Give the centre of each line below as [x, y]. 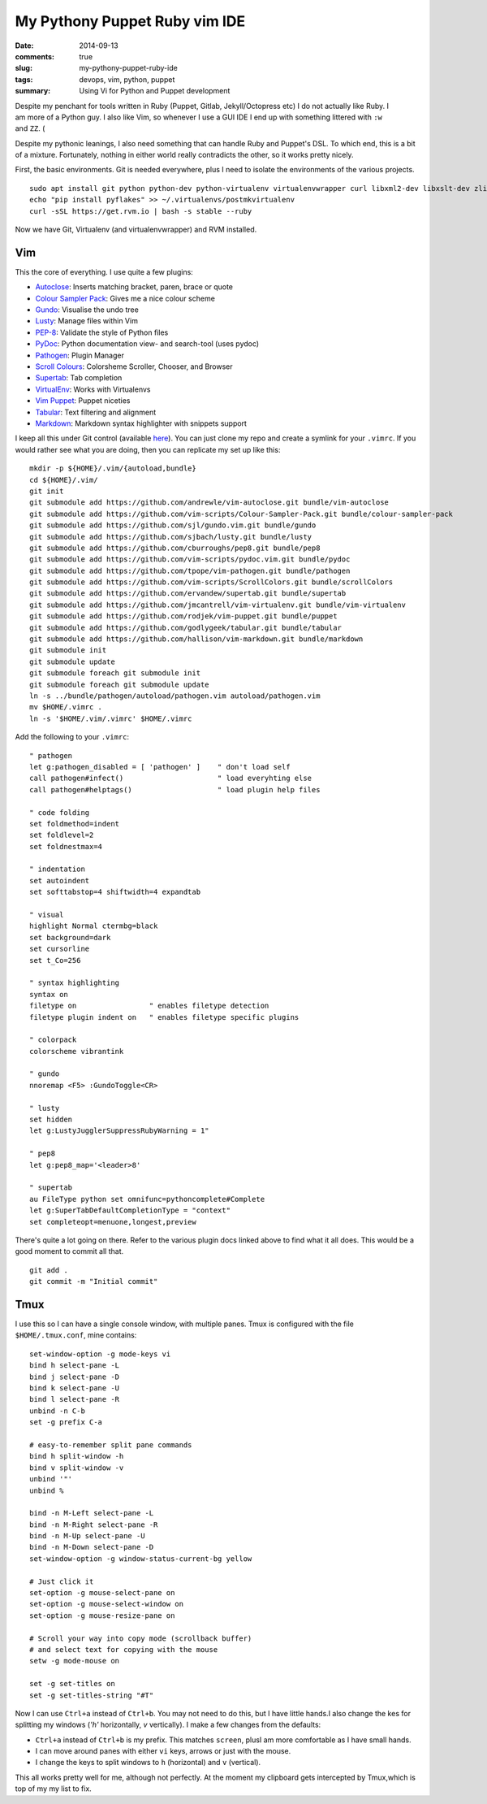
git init [47, 491]
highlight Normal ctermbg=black [94, 926]
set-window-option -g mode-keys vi [100, 1354]
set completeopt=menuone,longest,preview [113, 1222]
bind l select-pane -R [75, 1399]
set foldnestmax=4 [66, 846]
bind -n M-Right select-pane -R [94, 1524]
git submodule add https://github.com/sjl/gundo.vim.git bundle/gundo [173, 525]
